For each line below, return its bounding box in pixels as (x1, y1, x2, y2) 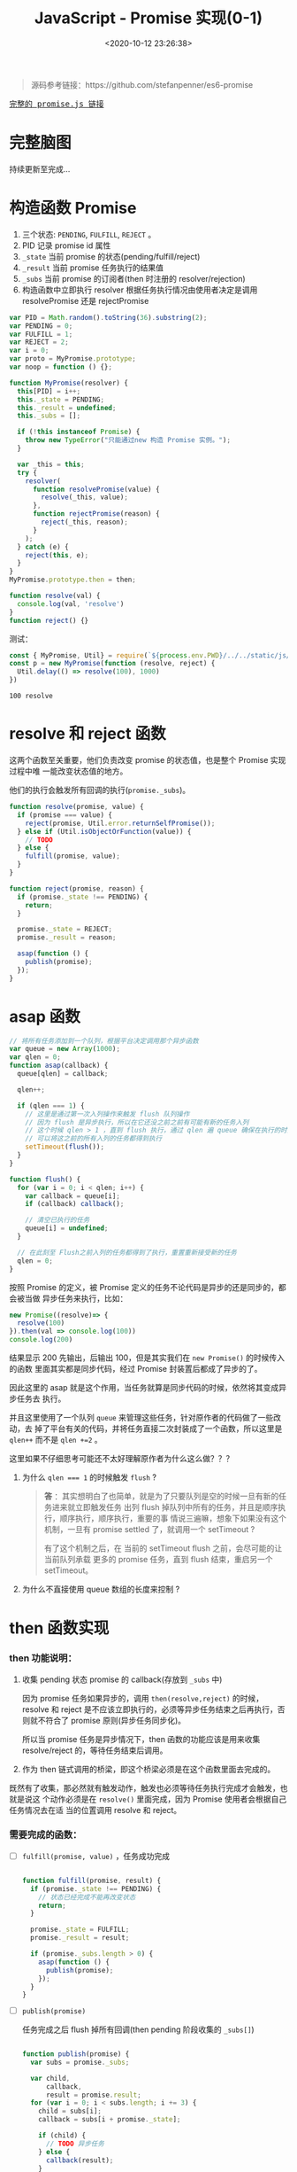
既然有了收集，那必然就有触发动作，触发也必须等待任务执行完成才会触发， (9, 1782, 280, 1793)
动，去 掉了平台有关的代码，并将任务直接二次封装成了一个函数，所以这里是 (9, 1423, 283, 1434)
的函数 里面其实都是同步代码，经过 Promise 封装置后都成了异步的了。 (9, 1364, 263, 1374)
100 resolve (9, 692, 53, 701)
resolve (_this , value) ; (41, 493, 128, 502)
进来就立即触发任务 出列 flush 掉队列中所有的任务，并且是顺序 (51, 1502, 278, 1513)
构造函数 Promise (9, 199, 137, 218)
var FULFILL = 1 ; (9, 330, 73, 339)
